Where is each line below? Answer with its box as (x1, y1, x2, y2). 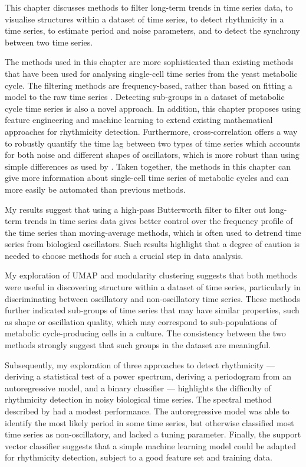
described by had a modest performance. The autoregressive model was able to (5, 405, 289, 417)
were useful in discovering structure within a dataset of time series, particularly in (5, 281, 301, 293)
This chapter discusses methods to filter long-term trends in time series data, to (5, 1, 293, 13)
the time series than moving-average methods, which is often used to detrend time (5, 226, 301, 238)
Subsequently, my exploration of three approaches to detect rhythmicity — (5, 358, 275, 371)
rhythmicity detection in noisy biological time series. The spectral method (5, 393, 272, 406)
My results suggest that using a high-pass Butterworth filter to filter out (5, 203, 266, 215)
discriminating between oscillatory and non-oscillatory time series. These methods (5, 292, 300, 304)
